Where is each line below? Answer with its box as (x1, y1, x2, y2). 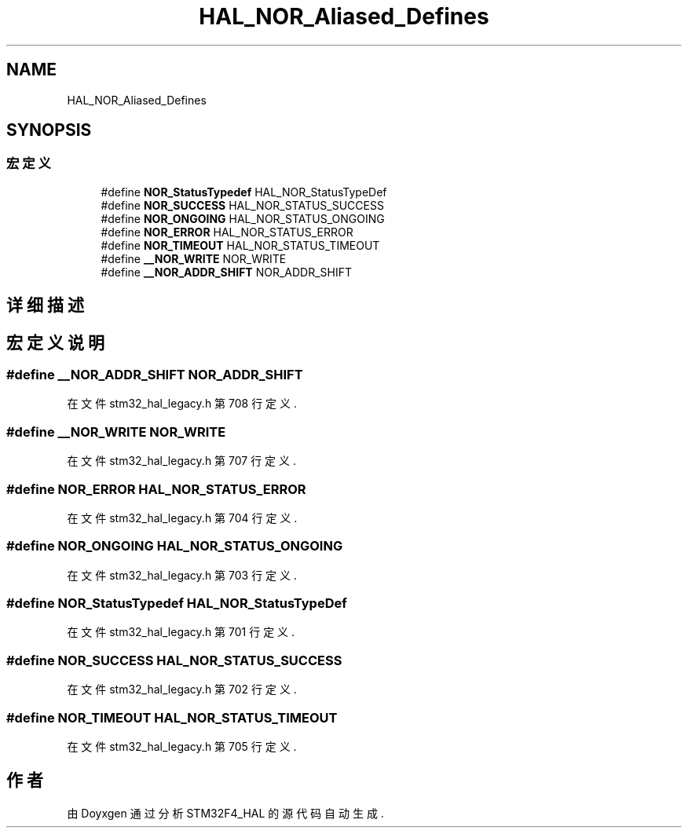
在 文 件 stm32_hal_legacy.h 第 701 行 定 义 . (67, 625, 295, 639)
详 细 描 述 (6, 295, 84, 316)
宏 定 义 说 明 (6, 332, 104, 353)
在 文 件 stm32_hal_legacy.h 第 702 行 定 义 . (67, 682, 297, 697)
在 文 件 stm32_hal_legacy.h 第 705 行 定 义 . (67, 739, 297, 753)
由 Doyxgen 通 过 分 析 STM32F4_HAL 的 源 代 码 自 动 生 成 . (67, 806, 384, 820)
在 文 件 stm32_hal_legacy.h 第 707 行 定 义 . (67, 454, 296, 468)
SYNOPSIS (6, 120, 92, 141)
